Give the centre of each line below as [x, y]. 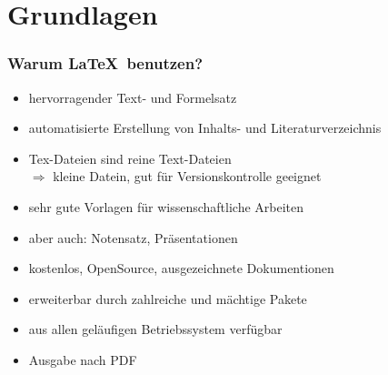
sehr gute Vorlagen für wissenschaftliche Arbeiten [166, 206]
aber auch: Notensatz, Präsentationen [133, 237]
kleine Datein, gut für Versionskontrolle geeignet [187, 176]
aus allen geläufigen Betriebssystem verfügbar [155, 329]
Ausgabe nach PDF [83, 359]
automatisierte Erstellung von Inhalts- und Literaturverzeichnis [205, 128]
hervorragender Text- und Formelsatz [133, 97]
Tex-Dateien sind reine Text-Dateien [130, 158]
